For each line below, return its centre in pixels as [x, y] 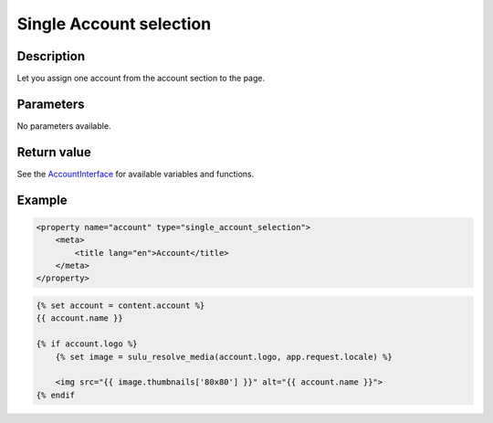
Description [51, 56]
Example [42, 200]
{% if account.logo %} [87, 344]
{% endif [56, 395]
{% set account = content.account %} [121, 306]
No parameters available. [64, 126]
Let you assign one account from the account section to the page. [141, 79]
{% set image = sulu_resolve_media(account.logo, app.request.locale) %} [224, 357]
